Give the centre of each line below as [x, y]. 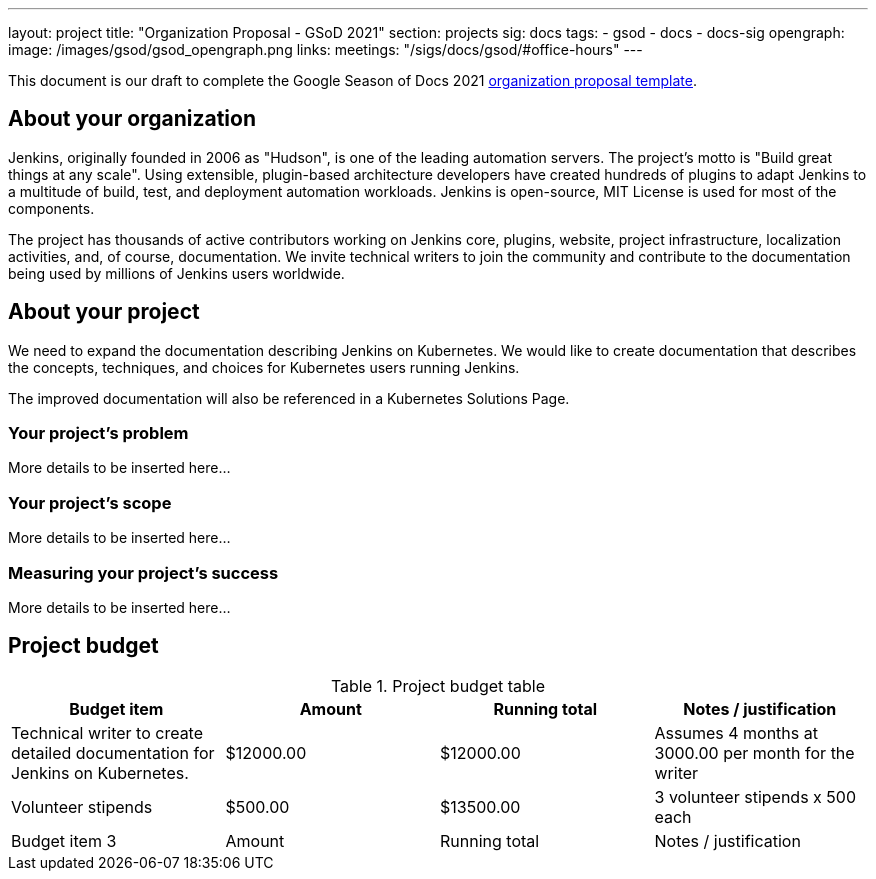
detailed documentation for [113, 752]
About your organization [132, 119]
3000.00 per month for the [754, 752]
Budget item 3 [64, 840]
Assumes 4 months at [736, 732]
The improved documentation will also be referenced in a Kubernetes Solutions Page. [289, 398]
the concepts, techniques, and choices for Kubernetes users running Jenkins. [264, 367]
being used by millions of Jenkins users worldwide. [176, 273]
